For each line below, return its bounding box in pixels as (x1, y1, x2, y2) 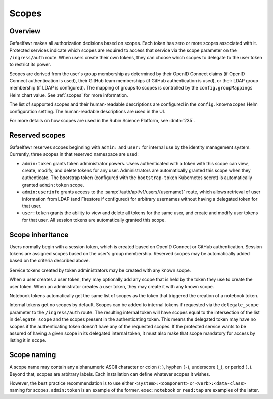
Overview (9, 27, 41, 35)
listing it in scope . (9, 337, 47, 343)
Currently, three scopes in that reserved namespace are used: (9, 151, 139, 157)
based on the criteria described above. (9, 258, 90, 264)
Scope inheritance (9, 230, 69, 239)
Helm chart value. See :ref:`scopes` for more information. (9, 92, 128, 98)
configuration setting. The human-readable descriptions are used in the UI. (9, 108, 165, 114)
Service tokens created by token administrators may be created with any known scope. (9, 267, 191, 273)
